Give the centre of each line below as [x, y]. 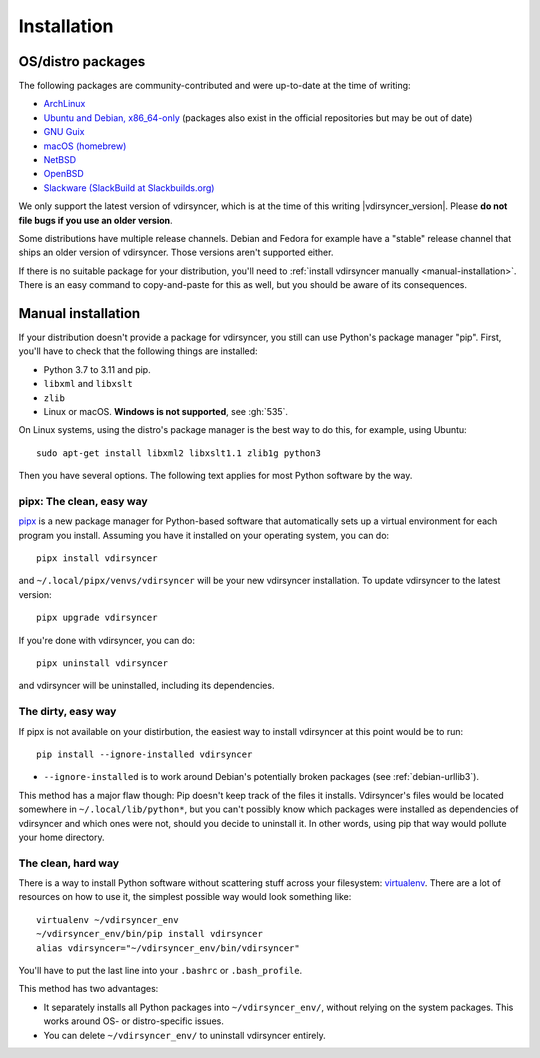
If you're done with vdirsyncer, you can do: [106, 640]
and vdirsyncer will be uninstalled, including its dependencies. [146, 686]
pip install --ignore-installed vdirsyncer [144, 754]
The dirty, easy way [67, 712]
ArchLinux [64, 104]
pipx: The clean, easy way [83, 501]
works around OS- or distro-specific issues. [133, 1021]
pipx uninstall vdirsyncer [102, 663]
